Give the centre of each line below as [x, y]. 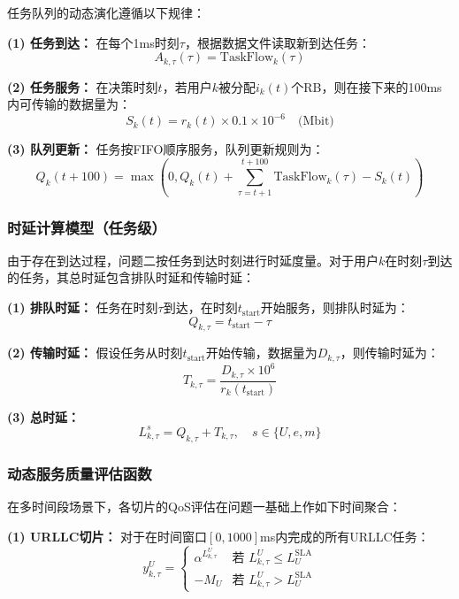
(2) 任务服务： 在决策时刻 [83, 86]
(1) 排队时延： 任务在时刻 [83, 307]
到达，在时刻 [200, 307]
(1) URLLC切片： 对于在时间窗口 [107, 536]
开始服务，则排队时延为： [335, 307]
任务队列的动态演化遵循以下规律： [106, 12]
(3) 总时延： [43, 416]
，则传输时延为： [390, 353]
